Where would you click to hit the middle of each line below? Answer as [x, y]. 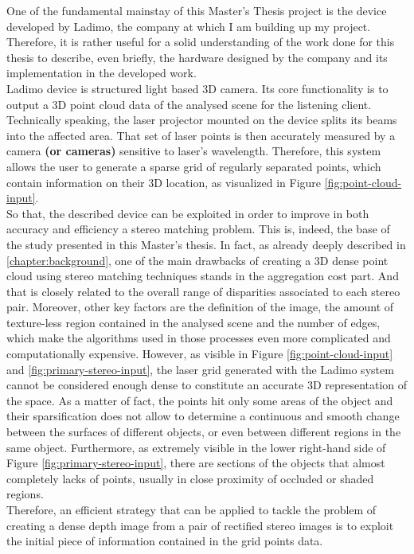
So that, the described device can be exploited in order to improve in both [188, 213]
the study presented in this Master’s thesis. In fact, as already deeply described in [206, 244]
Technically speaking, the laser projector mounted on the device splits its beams [202, 120]
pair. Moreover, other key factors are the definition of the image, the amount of [200, 307]
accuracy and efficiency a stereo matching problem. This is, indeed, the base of [198, 229]
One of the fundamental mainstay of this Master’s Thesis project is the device [197, 10]
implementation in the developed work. [102, 73]
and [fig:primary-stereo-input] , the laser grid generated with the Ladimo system [200, 369]
